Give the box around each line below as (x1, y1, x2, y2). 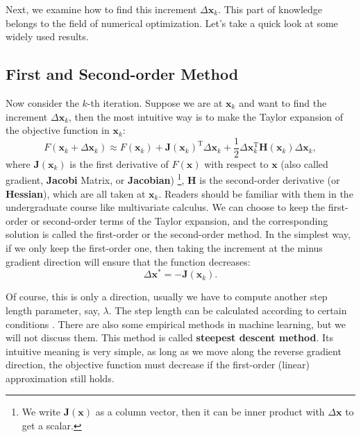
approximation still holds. (6, 370, 115, 385)
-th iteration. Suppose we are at (87, 95, 223, 110)
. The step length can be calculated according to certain (108, 302, 347, 317)
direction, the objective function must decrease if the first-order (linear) (6, 357, 310, 372)
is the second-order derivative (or (199, 173, 340, 187)
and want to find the (239, 95, 327, 110)
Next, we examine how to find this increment (6, 2, 197, 16)
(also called (280, 156, 328, 171)
